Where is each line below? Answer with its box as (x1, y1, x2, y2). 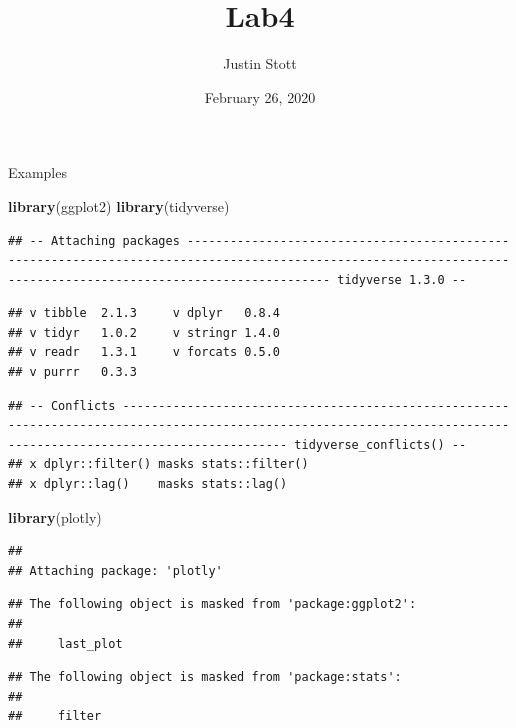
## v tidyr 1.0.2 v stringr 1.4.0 (8, 325, 281, 340)
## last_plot (8, 636, 123, 651)
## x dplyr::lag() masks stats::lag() (8, 477, 288, 492)
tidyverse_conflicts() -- (294, 437, 467, 452)
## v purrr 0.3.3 (8, 365, 137, 380)
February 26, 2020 (204, 86, 316, 107)
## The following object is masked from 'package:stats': (8, 670, 402, 685)
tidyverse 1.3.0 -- (337, 272, 467, 287)
